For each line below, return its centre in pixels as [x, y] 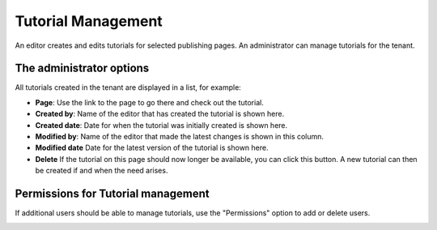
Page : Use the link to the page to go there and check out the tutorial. [150, 102]
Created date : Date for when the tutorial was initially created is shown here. [161, 125]
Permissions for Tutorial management [112, 194]
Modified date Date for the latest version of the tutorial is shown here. [152, 148]
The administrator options [82, 68]
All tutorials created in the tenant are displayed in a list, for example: [128, 87]
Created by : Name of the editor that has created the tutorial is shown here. [160, 114]
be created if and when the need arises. [102, 171]
